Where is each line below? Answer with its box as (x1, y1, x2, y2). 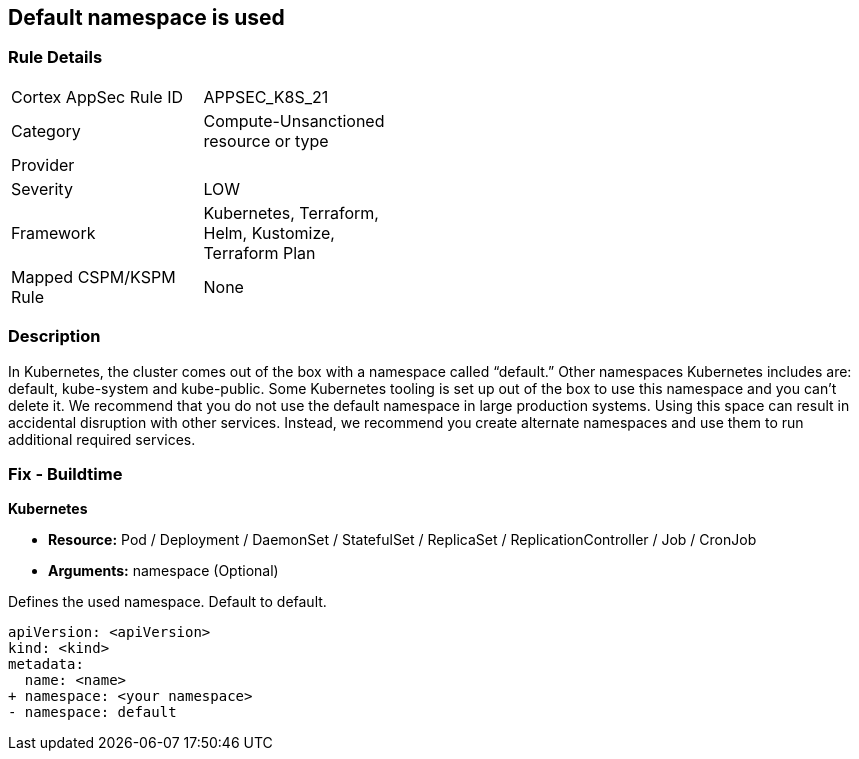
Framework (11, 222, 96, 243)
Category (11, 120, 81, 141)
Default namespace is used (8, 5, 285, 30)
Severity (11, 178, 73, 199)
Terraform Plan (203, 242, 316, 263)
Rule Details (8, 47, 103, 68)
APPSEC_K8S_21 (203, 86, 329, 107)
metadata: (8, 656, 84, 673)
